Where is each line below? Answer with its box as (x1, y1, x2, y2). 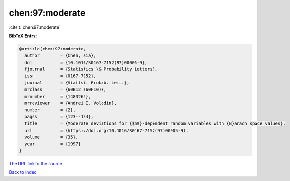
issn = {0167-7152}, (24, 73, 97, 79)
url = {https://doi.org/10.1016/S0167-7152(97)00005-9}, (24, 128, 188, 133)
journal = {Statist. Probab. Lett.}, (24, 80, 130, 85)
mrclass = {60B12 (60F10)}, (24, 87, 107, 92)
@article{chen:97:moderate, (19, 46, 86, 51)
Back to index (9, 169, 36, 175)
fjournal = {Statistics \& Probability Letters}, (24, 66, 158, 72)
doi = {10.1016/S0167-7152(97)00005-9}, (24, 60, 148, 65)
